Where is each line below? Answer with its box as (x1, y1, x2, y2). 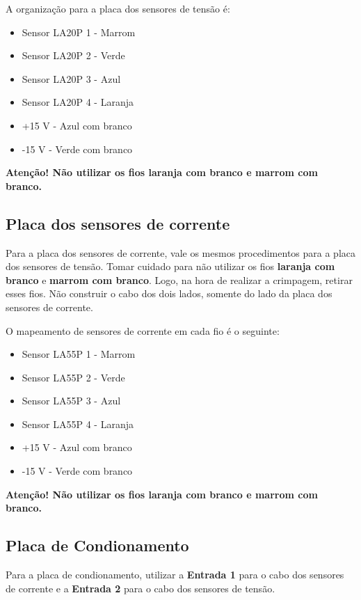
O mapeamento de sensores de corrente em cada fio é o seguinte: (6, 323, 280, 338)
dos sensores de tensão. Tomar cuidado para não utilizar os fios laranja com (6, 259, 335, 274)
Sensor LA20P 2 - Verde (22, 48, 125, 63)
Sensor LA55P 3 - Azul (22, 393, 121, 408)
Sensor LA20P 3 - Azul (22, 71, 121, 86)
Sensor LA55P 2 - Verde (22, 370, 125, 384)
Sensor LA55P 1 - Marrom (22, 347, 136, 361)
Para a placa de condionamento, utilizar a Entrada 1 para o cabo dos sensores (6, 567, 344, 582)
